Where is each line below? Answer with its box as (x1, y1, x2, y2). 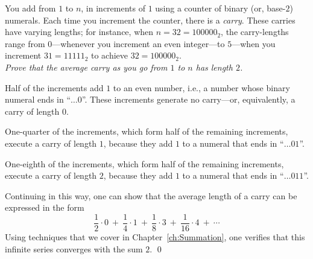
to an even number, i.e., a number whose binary (113, 81, 290, 94)
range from (5, 37, 45, 50)
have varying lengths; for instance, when (5, 25, 154, 38)
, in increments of (81, 2, 145, 14)
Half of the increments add (5, 81, 104, 94)
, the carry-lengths (221, 25, 289, 38)
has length (195, 60, 233, 73)
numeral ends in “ (5, 93, 71, 106)
